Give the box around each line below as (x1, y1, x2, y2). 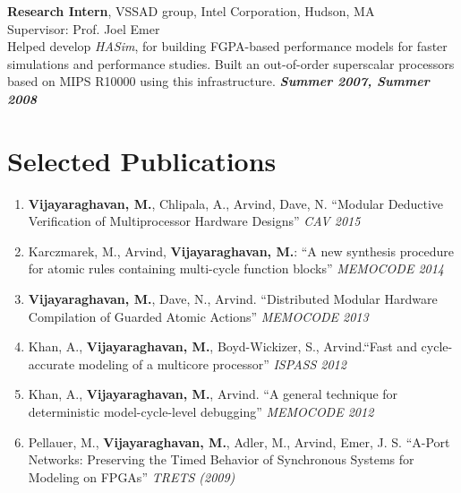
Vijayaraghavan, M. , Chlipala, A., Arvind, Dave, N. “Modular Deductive (28, 194, 444, 212)
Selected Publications (7, 142, 277, 178)
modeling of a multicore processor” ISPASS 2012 (78, 354, 346, 373)
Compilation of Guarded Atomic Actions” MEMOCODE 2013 (28, 307, 369, 325)
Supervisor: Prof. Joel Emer (7, 19, 160, 38)
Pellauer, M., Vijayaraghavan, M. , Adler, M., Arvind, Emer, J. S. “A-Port (28, 432, 450, 451)
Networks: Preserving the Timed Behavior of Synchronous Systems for (28, 450, 414, 469)
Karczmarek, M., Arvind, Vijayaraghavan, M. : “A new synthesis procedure (28, 241, 454, 260)
